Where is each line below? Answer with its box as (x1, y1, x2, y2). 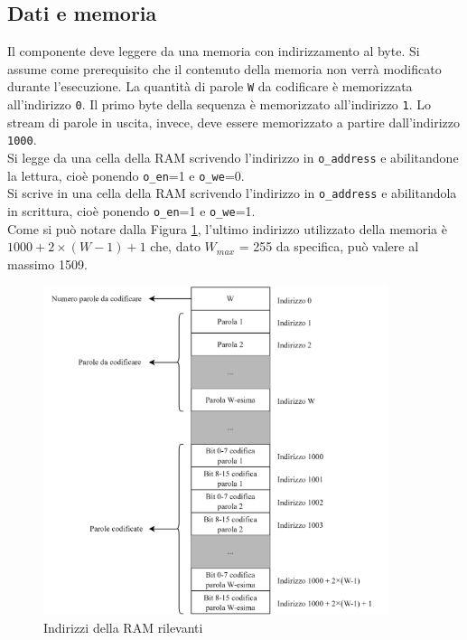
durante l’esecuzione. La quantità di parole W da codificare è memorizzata (7, 77, 413, 96)
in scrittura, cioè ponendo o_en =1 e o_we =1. (7, 201, 256, 220)
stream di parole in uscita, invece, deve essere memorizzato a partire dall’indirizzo (7, 112, 461, 131)
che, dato (150, 237, 201, 256)
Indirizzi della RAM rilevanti (43, 618, 203, 637)
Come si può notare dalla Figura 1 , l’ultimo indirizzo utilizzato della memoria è (7, 219, 447, 238)
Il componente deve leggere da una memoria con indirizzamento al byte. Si (7, 42, 420, 61)
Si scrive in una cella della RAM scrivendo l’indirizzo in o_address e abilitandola (7, 184, 457, 202)
